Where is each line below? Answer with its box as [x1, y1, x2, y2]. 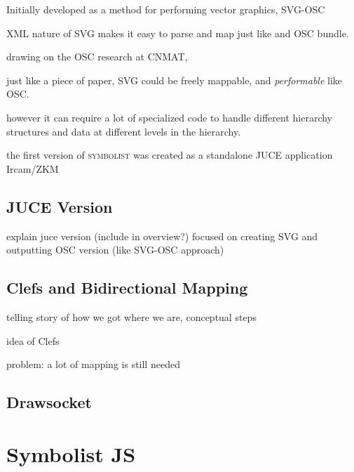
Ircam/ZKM [6, 161, 59, 176]
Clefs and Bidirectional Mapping [6, 277, 248, 299]
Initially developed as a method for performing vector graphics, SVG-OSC [6, 2, 325, 16]
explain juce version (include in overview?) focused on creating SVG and [6, 228, 318, 243]
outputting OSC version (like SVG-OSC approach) [6, 242, 224, 257]
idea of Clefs [6, 333, 60, 348]
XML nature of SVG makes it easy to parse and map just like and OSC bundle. [6, 25, 349, 40]
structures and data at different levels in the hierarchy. [6, 124, 241, 138]
